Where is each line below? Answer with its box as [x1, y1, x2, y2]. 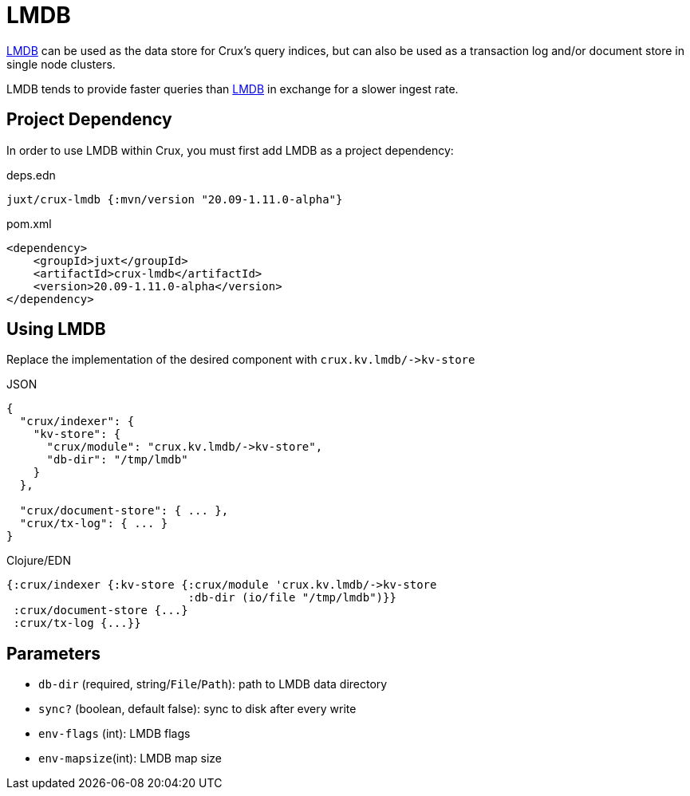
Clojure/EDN [6, 554, 71, 568]
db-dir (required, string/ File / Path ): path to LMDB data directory [38, 677, 388, 692]
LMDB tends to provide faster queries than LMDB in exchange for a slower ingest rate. [6, 81, 459, 96]
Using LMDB [6, 319, 106, 340]
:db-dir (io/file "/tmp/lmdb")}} [187, 591, 396, 605]
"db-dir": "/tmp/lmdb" [46, 453, 188, 467]
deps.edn [6, 167, 56, 182]
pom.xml [6, 216, 52, 231]
